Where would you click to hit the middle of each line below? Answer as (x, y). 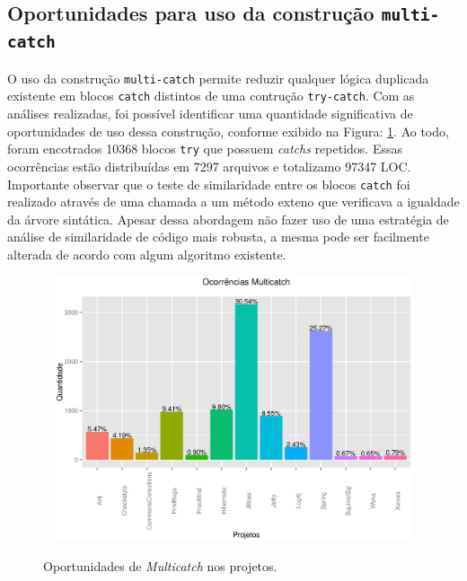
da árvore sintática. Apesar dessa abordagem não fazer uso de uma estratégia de (228, 219)
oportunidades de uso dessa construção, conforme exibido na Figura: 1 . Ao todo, (228, 131)
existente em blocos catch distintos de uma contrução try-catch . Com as (211, 96)
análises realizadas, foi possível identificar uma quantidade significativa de (210, 114)
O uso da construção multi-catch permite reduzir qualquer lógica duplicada (218, 78)
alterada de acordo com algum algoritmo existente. (147, 254)
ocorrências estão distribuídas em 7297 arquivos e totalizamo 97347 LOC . (209, 166)
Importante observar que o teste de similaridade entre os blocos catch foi (209, 184)
